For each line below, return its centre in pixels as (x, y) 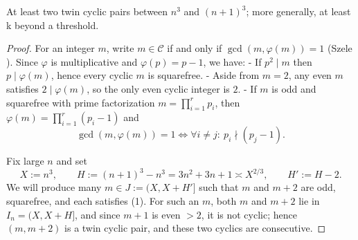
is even (166, 214)
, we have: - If (232, 61)
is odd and (294, 88)
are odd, (318, 187)
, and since (98, 214)
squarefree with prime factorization (81, 102)
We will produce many (54, 187)
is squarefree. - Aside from (204, 75)
